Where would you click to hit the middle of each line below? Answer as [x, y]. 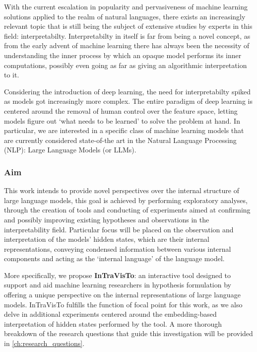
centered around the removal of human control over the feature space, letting [121, 110]
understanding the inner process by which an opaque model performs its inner [123, 55]
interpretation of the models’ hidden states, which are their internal [107, 239]
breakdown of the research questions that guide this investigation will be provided [128, 333]
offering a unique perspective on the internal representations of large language [122, 295]
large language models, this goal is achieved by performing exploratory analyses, [126, 200]
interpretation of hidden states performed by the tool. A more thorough [113, 323]
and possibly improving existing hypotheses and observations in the [107, 219]
